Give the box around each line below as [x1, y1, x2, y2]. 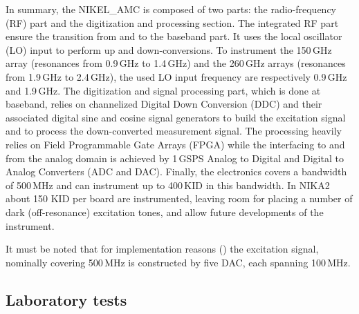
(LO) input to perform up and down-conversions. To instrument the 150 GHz [6, 42, 332, 57]
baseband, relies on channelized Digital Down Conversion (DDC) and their [6, 97, 322, 111]
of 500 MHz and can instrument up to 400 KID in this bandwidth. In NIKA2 [6, 177, 330, 192]
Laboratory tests [6, 288, 127, 310]
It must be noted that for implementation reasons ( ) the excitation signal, [6, 242, 319, 256]
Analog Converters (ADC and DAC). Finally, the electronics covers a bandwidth [6, 164, 347, 179]
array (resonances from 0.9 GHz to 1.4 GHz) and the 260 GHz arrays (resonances [6, 56, 346, 70]
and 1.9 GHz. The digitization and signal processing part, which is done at [6, 83, 321, 97]
